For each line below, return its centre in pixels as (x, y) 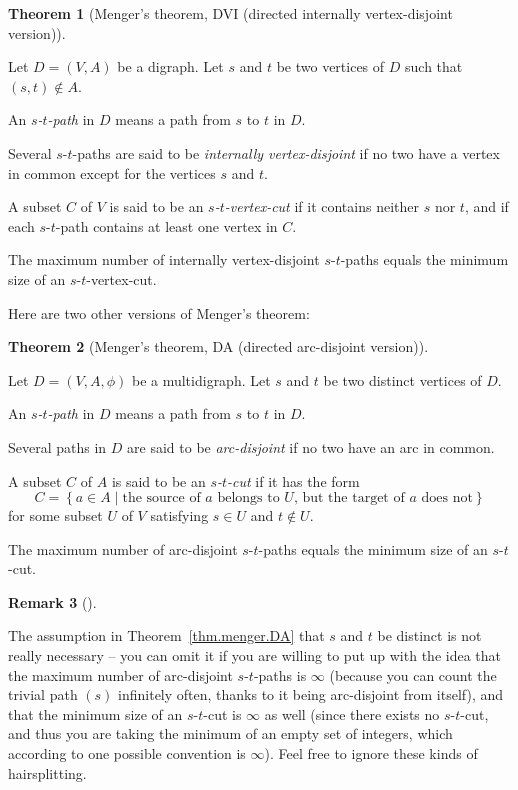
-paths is (280, 674)
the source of (161, 498)
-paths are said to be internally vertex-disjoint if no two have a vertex (286, 152)
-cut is (222, 713)
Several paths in (57, 446)
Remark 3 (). (52, 601)
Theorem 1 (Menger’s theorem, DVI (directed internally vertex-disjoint (230, 13)
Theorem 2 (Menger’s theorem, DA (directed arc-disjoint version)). (218, 346)
